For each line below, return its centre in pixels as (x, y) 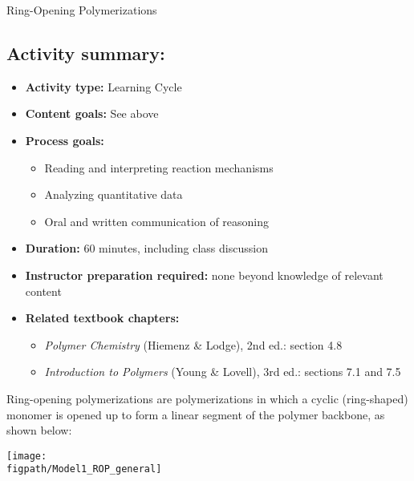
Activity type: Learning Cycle (103, 86)
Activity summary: (86, 53)
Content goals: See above (92, 113)
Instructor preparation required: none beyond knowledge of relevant (204, 275)
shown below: (39, 430)
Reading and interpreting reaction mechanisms (159, 167)
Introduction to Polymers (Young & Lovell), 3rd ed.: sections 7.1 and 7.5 (223, 372)
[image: (27, 456)
